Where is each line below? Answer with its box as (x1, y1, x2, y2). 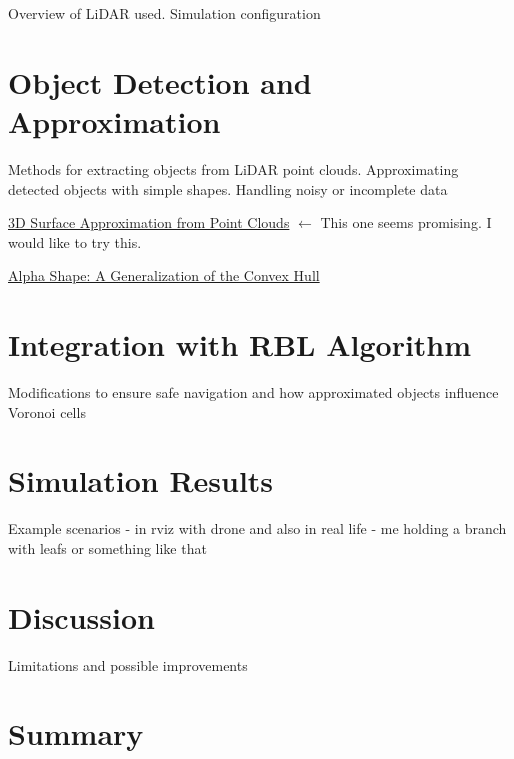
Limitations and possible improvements (8, 654, 248, 675)
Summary (8, 713, 144, 754)
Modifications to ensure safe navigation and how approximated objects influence (8, 382, 499, 402)
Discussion (8, 596, 155, 637)
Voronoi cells (8, 401, 86, 422)
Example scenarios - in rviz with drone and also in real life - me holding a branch (8, 518, 507, 539)
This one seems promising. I (320, 212, 492, 233)
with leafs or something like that (8, 537, 207, 558)
